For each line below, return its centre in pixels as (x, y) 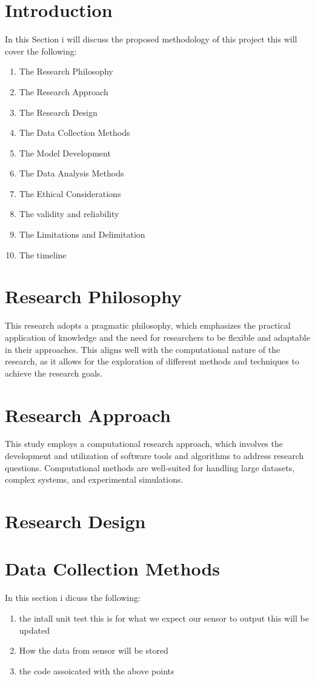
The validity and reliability (69, 214)
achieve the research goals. (54, 373)
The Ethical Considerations (70, 193)
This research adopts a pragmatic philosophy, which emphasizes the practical (148, 325)
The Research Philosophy (66, 71)
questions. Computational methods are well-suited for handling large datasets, (150, 467)
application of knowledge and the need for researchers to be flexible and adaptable (157, 337)
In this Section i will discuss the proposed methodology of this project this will (151, 39)
